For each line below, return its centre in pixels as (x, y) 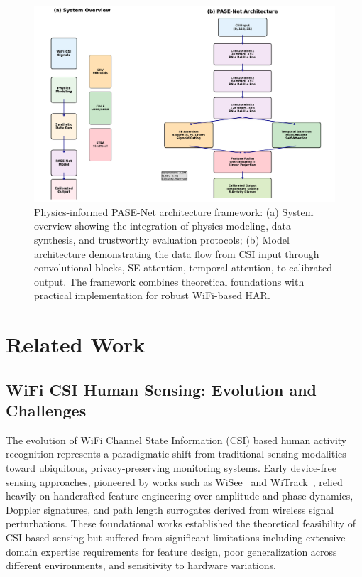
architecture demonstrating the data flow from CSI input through (177, 253)
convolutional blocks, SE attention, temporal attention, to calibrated (183, 268)
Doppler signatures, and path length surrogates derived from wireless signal (170, 509)
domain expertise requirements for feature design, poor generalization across (171, 551)
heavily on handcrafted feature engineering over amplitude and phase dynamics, (180, 496)
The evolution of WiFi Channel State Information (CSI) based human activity (176, 440)
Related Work (76, 344)
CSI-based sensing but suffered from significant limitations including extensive (176, 538)
